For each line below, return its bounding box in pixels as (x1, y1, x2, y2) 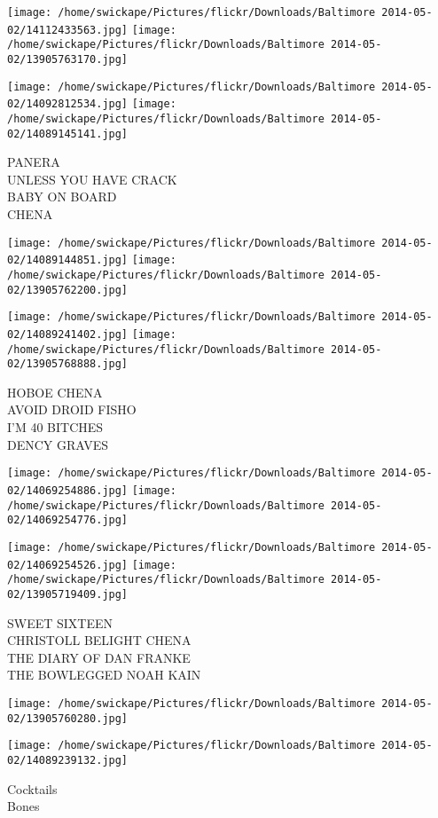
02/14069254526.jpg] (7, 558, 129, 571)
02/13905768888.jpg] (7, 358, 129, 371)
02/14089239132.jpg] (7, 753, 129, 767)
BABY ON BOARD (7, 187, 117, 206)
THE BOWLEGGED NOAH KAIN (7, 665, 201, 684)
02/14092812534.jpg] (7, 98, 129, 111)
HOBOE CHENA (7, 382, 103, 401)
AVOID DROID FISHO (7, 400, 137, 419)
